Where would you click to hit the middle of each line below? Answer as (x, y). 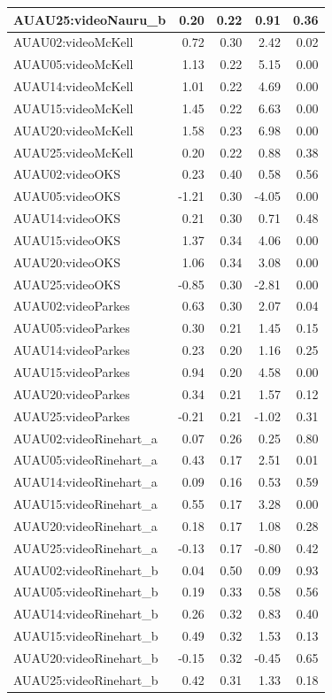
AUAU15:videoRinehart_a (85, 504)
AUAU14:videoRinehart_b (86, 614)
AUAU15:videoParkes (72, 372)
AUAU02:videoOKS (67, 174)
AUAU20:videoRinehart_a (85, 525)
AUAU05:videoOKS (67, 196)
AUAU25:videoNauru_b (90, 19)
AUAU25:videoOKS (67, 284)
